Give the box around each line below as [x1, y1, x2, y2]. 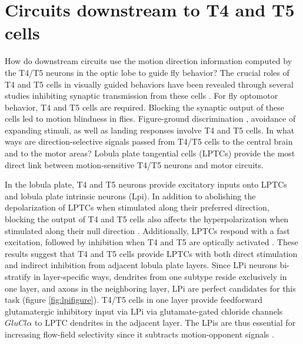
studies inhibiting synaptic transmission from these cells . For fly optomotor [5, 89, 278, 102]
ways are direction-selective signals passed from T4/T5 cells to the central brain [5, 135, 293, 148]
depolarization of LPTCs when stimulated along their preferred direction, [5, 201, 269, 213]
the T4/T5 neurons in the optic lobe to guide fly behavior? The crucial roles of [5, 66, 289, 78]
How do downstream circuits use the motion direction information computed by [5, 55, 292, 67]
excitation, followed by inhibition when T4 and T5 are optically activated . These [5, 236, 298, 248]
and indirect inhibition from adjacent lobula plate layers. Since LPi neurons [5, 259, 277, 271]
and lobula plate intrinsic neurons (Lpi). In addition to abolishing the [5, 189, 256, 202]
